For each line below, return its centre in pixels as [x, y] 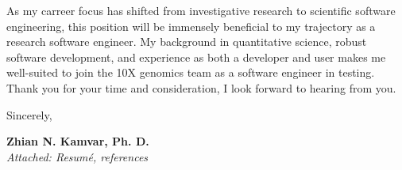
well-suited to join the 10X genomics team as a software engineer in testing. [191, 72]
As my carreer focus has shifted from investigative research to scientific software [201, 10]
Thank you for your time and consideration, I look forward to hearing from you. [201, 87]
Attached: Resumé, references [77, 156]
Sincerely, [29, 114]
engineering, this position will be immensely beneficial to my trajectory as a [191, 26]
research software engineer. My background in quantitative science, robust [187, 42]
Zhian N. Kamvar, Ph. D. [78, 141]
